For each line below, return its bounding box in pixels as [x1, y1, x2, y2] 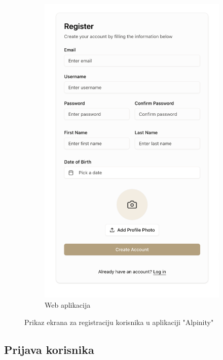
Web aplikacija [45, 300, 91, 310]
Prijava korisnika [4, 341, 94, 357]
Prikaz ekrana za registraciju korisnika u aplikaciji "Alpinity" [24, 316, 214, 327]
